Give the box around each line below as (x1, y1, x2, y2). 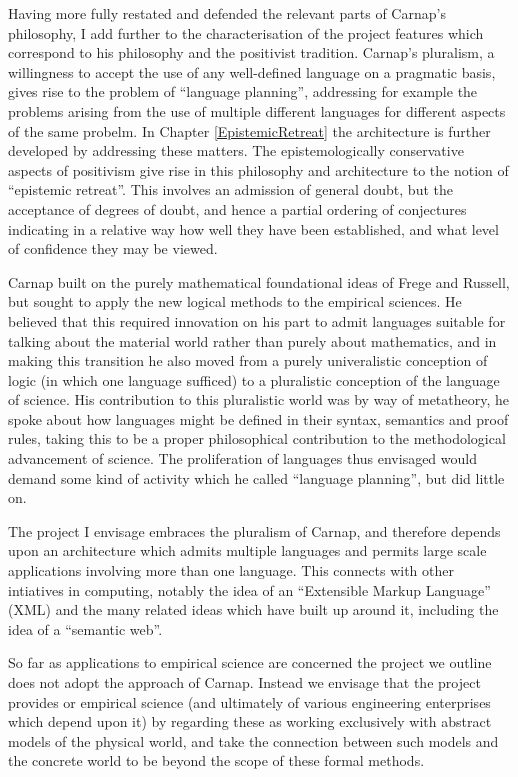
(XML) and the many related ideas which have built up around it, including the (8, 599, 499, 620)
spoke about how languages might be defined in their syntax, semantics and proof (8, 408, 509, 429)
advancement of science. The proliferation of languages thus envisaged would (8, 448, 477, 469)
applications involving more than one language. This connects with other (8, 560, 454, 581)
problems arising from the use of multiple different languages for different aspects (8, 100, 506, 121)
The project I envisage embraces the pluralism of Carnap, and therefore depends (8, 520, 501, 541)
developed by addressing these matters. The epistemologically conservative (8, 140, 464, 161)
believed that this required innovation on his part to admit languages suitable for (8, 310, 506, 331)
